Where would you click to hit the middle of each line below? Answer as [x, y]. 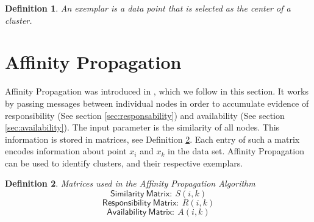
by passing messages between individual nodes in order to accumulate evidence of [157, 103]
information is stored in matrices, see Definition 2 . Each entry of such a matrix [152, 139]
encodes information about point [66, 151]
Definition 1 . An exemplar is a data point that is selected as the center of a [148, 8]
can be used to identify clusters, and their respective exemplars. [124, 163]
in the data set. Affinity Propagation [236, 151]
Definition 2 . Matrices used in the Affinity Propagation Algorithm [130, 183]
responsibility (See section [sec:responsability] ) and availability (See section [145, 115]
